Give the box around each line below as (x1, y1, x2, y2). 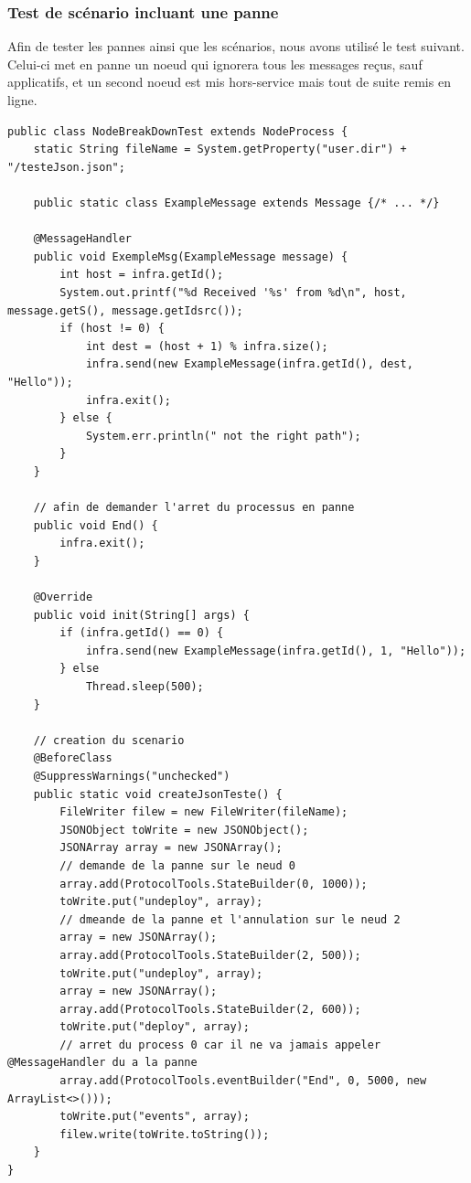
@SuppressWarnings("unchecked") (33, 769, 230, 783)
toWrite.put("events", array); (59, 1110, 250, 1124)
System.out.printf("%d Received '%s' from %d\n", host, (59, 285, 407, 299)
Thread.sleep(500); (85, 680, 204, 693)
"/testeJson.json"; (7, 160, 125, 174)
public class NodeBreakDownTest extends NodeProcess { (7, 124, 348, 138)
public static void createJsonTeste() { (33, 787, 283, 801)
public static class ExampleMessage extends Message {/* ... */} (33, 196, 440, 209)
